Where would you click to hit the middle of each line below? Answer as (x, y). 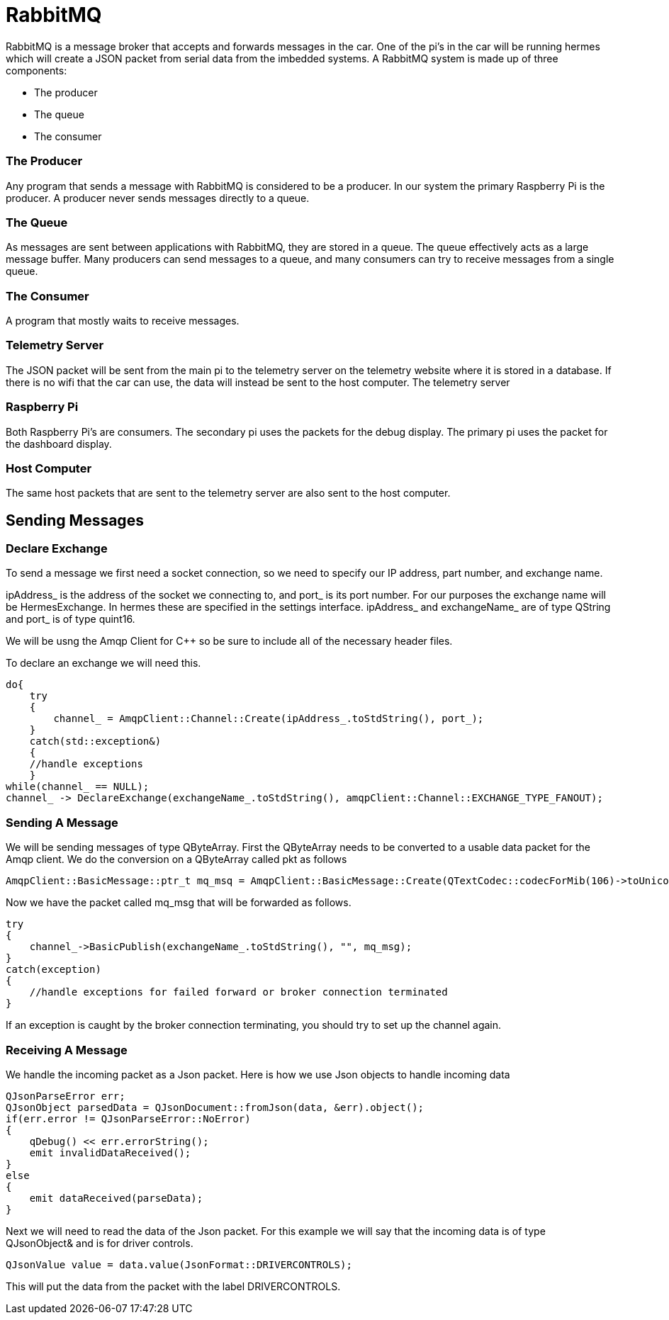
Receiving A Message (67, 1050)
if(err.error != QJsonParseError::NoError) (128, 1118)
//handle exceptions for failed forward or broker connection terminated (238, 992)
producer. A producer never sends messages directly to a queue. (158, 198)
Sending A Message (62, 822)
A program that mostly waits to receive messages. (123, 321)
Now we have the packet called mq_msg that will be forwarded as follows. (179, 903)
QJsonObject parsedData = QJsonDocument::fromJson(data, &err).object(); (215, 1107)
